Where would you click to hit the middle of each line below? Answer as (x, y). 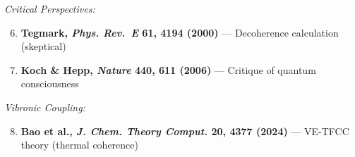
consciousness (50, 83)
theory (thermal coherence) (79, 145)
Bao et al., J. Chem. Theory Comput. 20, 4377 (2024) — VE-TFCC (185, 131)
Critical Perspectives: (50, 8)
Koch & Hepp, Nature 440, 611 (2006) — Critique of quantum (168, 69)
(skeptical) (43, 46)
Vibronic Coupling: (45, 107)
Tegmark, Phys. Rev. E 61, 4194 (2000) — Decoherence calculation (180, 32)
